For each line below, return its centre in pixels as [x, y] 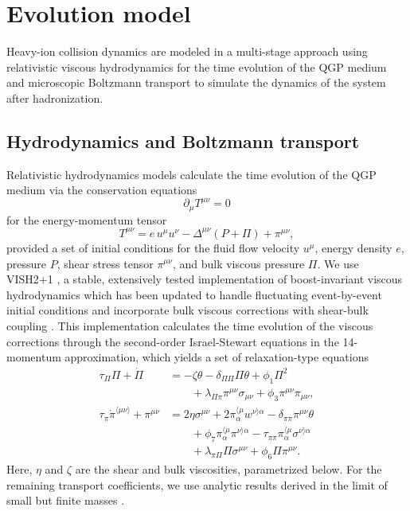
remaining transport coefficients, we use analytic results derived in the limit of [197, 484]
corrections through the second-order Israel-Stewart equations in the [173, 341]
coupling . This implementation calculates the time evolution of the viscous [190, 325]
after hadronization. [55, 98]
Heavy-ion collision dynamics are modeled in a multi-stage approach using [187, 51]
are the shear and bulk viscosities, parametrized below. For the [228, 469]
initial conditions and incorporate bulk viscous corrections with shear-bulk [187, 310]
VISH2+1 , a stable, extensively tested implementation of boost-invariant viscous [205, 279]
